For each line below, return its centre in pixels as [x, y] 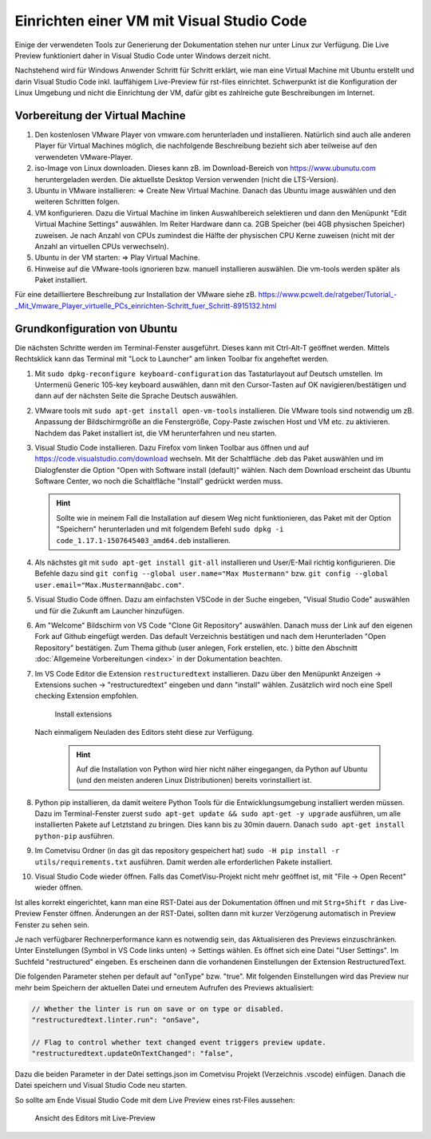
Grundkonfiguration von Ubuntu [96, 329]
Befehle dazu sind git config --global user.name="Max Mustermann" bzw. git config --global [212, 573]
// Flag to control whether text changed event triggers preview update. [179, 1042]
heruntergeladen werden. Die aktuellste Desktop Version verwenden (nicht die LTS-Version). [187, 179]
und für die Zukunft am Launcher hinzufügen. [109, 610]
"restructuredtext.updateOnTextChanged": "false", [133, 1054]
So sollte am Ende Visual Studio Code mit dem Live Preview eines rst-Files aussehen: [155, 1100]
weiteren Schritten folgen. [77, 202]
